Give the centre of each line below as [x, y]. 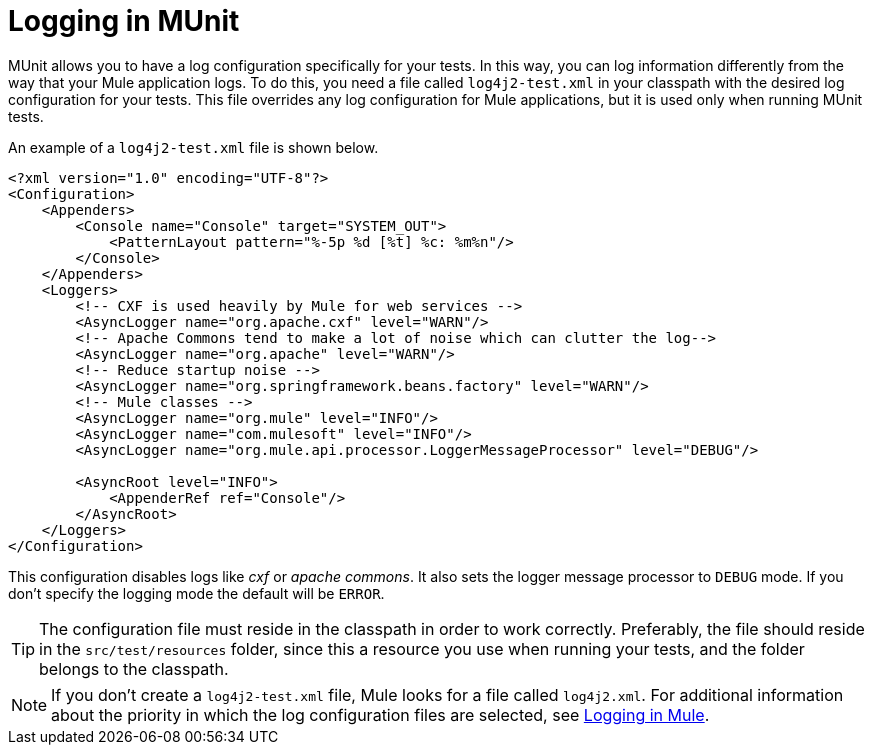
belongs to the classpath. [134, 668]
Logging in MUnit [124, 21]
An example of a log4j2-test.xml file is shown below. [193, 147]
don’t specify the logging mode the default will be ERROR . [196, 593]
